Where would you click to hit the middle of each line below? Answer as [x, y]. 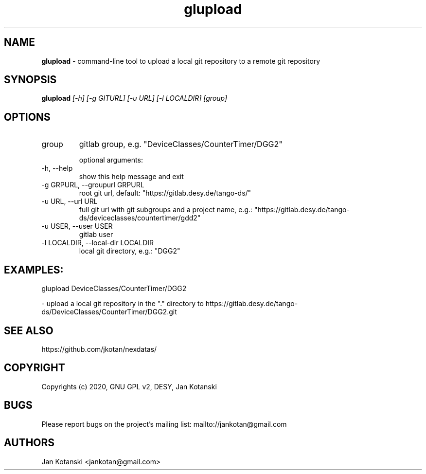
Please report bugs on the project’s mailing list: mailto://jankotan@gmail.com [164, 424]
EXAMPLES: [34, 270]
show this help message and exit [131, 177]
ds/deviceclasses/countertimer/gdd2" [140, 218]
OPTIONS [27, 117]
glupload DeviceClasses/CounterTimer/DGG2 [114, 289]
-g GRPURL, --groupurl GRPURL [93, 185]
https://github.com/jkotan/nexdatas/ [99, 349]
